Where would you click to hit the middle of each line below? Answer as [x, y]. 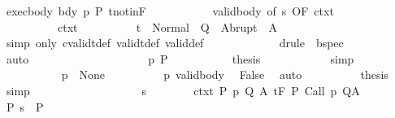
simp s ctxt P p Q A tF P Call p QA [183, 90]
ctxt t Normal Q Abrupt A [167, 26]
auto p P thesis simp [180, 58]
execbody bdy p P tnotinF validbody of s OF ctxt [170, 11]
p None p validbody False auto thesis [225, 74]
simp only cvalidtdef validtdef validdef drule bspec [175, 43]
